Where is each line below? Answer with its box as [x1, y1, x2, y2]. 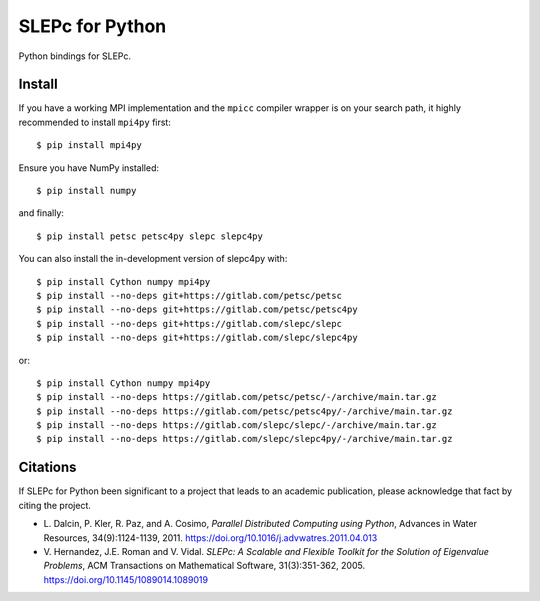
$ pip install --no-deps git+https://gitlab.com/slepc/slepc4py [36, 332, 359, 344]
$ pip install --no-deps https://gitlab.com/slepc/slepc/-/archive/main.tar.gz [36, 420, 437, 431]
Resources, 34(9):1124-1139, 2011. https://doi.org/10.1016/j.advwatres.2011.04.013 [43, 531, 378, 544]
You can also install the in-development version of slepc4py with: [18, 253, 288, 265]
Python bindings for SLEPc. [18, 50, 132, 62]
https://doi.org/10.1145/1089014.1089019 [43, 573, 209, 585]
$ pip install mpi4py [36, 140, 142, 151]
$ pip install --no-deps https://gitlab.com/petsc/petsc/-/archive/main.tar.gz [36, 391, 437, 403]
